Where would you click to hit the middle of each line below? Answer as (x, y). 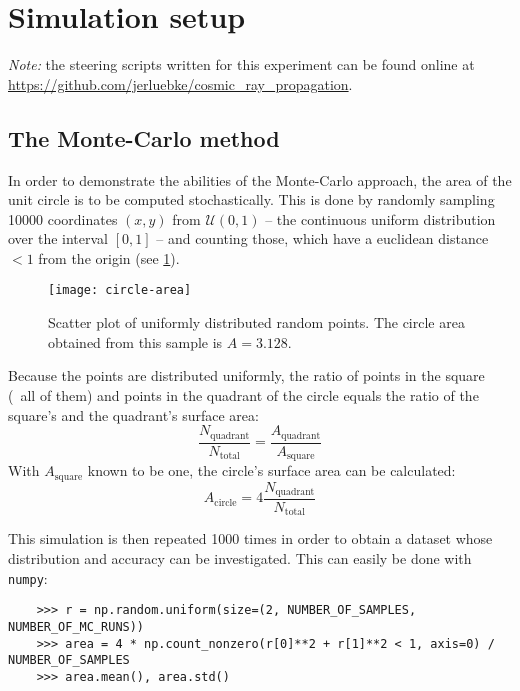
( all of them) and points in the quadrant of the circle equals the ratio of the (243, 394)
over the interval (58, 238)
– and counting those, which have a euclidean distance (322, 238)
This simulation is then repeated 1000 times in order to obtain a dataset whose (250, 538)
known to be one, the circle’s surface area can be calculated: (271, 470)
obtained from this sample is (135, 341)
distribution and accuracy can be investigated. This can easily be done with (240, 558)
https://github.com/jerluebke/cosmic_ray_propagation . (180, 83)
